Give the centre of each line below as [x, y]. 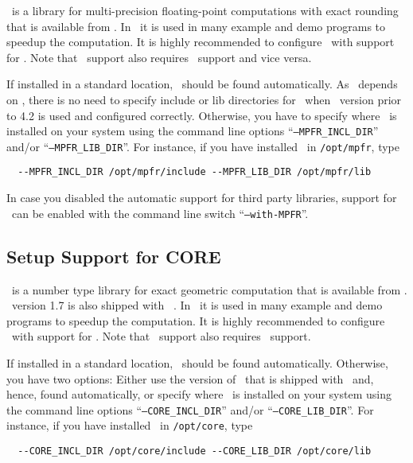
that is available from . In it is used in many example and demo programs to [196, 26]
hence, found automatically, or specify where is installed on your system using [199, 394]
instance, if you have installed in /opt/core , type [130, 425]
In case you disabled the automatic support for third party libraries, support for [202, 198]
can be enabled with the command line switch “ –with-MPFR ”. [160, 213]
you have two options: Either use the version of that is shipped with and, [190, 378]
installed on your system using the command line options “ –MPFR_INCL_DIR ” [193, 131]
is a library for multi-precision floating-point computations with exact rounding [205, 10]
